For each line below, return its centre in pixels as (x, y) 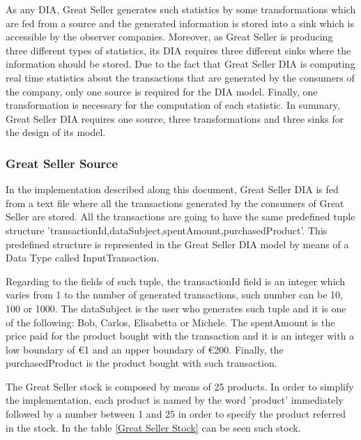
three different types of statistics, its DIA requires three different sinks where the (178, 50)
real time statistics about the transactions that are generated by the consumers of (180, 77)
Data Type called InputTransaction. (83, 258)
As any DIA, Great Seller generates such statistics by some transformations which (181, 9)
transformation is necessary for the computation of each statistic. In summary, (173, 105)
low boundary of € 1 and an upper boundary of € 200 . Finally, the (145, 349)
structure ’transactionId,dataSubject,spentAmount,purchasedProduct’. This (167, 230)
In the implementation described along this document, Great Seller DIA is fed (172, 189)
